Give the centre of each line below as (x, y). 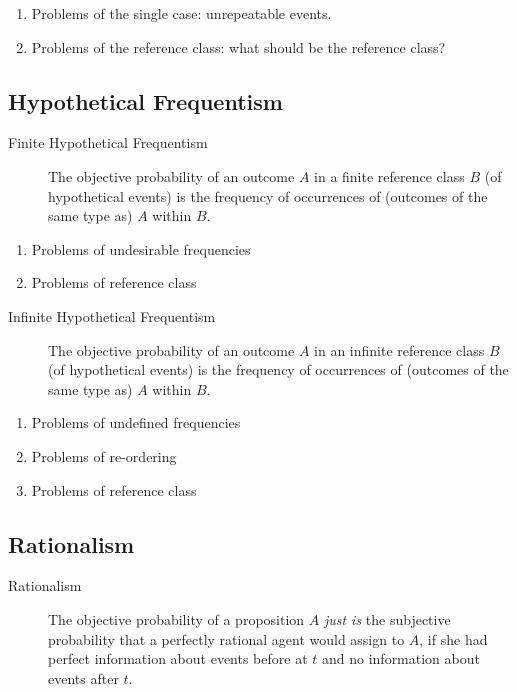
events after (83, 677)
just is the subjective (387, 618)
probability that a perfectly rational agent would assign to (226, 638)
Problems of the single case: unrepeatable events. (181, 13)
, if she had (453, 638)
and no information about (400, 658)
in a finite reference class (389, 175)
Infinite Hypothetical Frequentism (112, 315)
